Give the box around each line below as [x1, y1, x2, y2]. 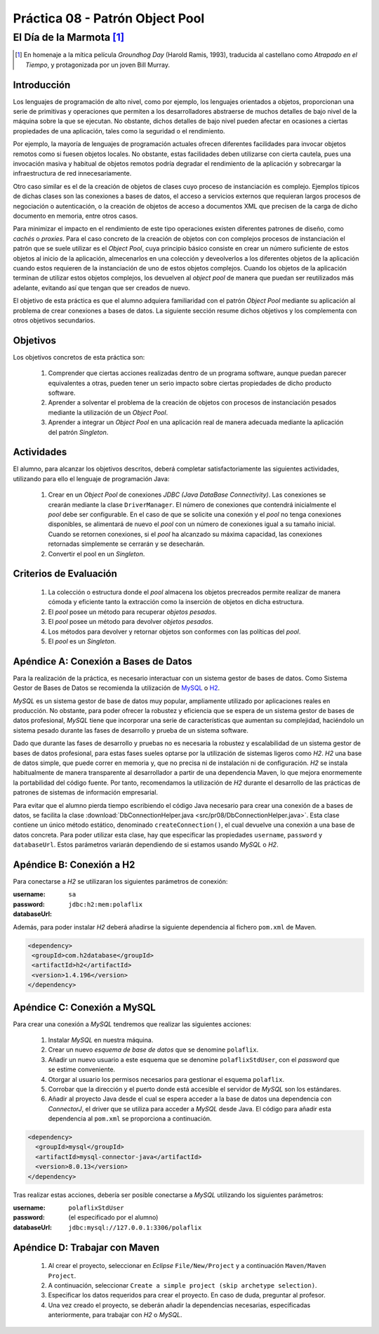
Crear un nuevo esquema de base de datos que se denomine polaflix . [48, 1045, 259, 1054]
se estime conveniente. [48, 1065, 116, 1074]
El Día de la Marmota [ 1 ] [13, 31, 125, 44]
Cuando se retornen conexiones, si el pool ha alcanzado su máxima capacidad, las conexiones [48, 530, 323, 538]
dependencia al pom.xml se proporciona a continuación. [48, 1114, 212, 1123]
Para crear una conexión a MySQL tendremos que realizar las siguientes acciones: [13, 1019, 252, 1028]
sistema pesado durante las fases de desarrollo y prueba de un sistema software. [13, 726, 248, 734]
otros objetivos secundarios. [13, 316, 95, 325]
